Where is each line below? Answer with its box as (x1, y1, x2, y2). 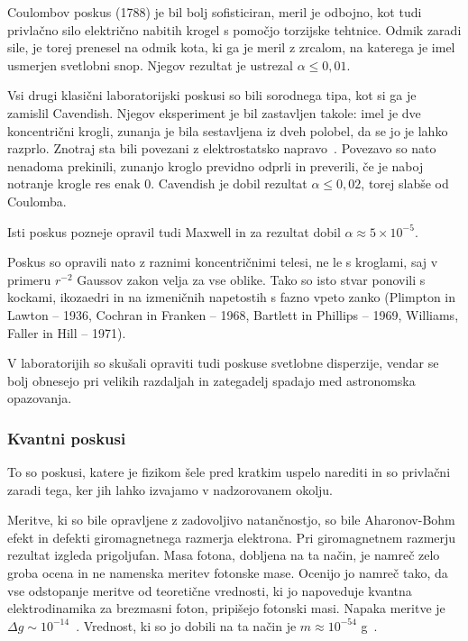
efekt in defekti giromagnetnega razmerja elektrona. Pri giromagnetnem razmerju (7, 527, 456, 546)
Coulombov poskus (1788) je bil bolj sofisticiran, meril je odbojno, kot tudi (7, 3, 422, 21)
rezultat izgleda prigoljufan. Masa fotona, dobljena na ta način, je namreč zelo (7, 545, 440, 564)
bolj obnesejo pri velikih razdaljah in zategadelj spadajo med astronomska (7, 371, 416, 389)
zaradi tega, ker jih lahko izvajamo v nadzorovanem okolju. (7, 480, 334, 499)
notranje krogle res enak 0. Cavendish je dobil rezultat (7, 174, 307, 193)
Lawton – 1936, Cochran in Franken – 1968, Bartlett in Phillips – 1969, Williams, (7, 305, 459, 324)
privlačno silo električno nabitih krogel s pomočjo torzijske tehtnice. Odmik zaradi (7, 20, 462, 39)
